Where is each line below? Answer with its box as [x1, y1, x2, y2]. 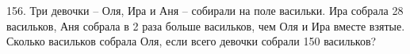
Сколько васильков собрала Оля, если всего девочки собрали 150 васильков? [6, 33, 377, 49]
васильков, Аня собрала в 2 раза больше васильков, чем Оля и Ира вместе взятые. [6, 17, 405, 34]
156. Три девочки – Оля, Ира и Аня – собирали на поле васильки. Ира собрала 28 [6, 2, 404, 18]
